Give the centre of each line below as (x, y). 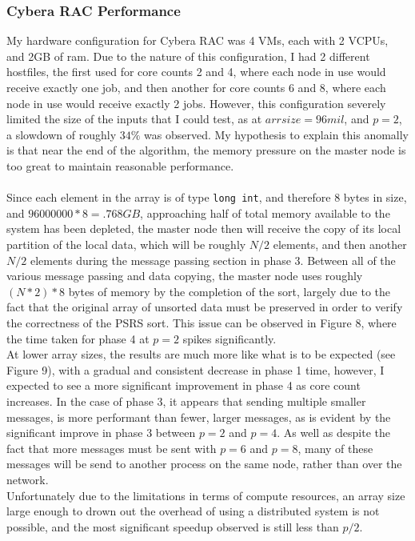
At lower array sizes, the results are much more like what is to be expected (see (201, 354)
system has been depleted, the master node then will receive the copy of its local (204, 228)
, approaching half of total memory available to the (265, 212)
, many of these (335, 448)
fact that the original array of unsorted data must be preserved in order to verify (205, 307)
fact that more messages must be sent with (112, 448)
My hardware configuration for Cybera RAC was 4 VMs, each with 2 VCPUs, (198, 40)
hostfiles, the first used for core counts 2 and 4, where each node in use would (196, 72)
